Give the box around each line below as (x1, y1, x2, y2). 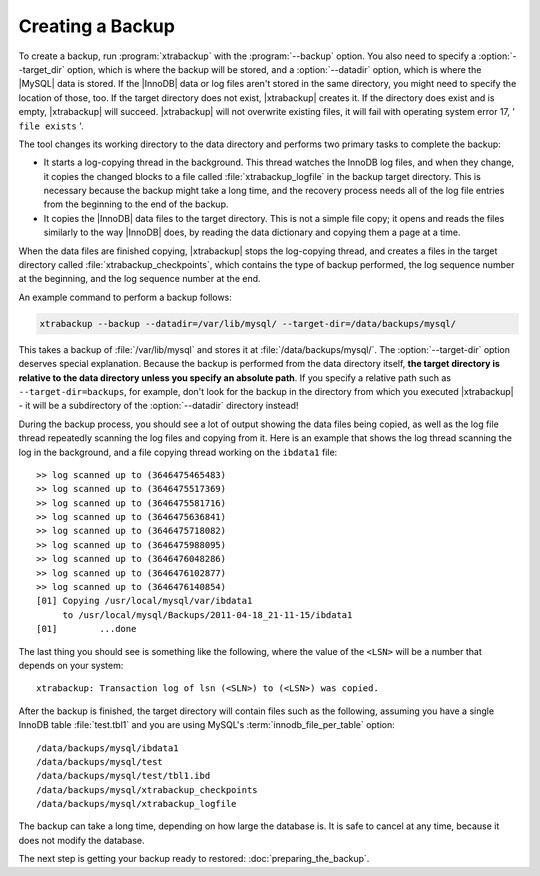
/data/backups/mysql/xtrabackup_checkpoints (36, 784, 259, 795)
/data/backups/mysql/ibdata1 (36, 742, 179, 754)
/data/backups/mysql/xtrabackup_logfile (36, 798, 237, 810)
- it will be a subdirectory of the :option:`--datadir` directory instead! (18, 400, 299, 412)
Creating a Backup (18, 15, 175, 37)
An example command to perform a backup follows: (18, 291, 232, 303)
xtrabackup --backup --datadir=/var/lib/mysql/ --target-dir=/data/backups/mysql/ (39, 318, 457, 329)
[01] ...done (36, 623, 137, 635)
